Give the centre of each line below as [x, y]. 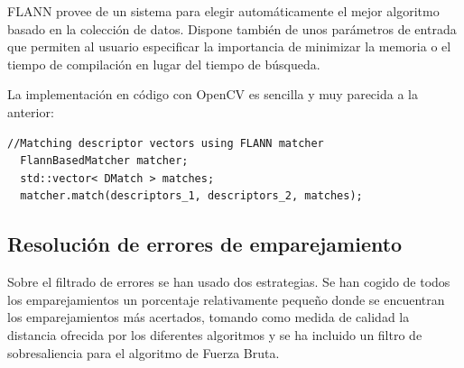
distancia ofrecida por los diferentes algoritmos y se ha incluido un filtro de [215, 334]
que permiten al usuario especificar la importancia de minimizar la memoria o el [229, 46]
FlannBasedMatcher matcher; [104, 161]
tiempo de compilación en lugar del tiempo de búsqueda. [164, 64]
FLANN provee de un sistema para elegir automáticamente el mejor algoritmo [223, 11]
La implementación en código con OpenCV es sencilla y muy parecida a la [213, 94]
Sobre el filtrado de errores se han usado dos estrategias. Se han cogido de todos [229, 282]
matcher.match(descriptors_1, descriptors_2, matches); [191, 196]
